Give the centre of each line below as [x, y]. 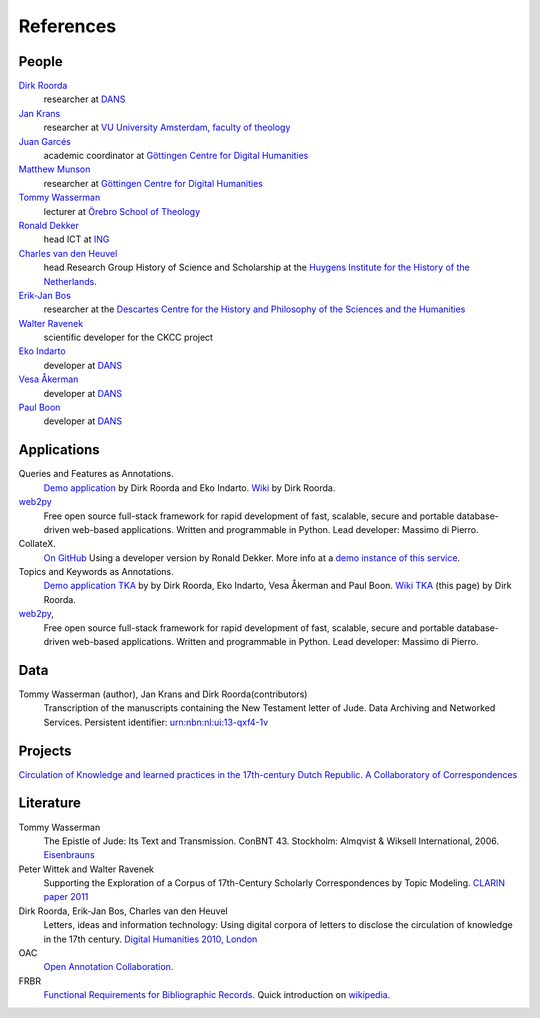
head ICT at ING [76, 239]
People [41, 61]
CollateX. [37, 544]
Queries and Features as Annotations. [96, 474]
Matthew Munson [54, 169]
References [67, 26]
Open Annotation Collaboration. [108, 967]
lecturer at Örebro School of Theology [122, 211]
